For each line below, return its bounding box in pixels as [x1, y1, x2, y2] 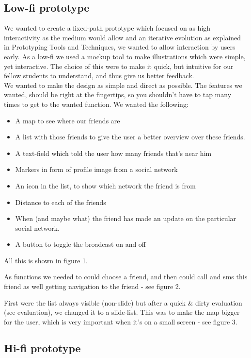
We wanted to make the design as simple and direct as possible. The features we [4, 80, 242, 90]
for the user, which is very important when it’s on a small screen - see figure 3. [4, 316, 237, 326]
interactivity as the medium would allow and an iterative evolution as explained [4, 32, 241, 42]
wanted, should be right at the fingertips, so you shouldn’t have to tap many [4, 89, 232, 100]
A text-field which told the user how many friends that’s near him [15, 148, 212, 158]
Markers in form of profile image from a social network [15, 164, 178, 174]
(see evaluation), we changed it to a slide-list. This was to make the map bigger [4, 307, 240, 317]
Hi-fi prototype [4, 340, 81, 355]
